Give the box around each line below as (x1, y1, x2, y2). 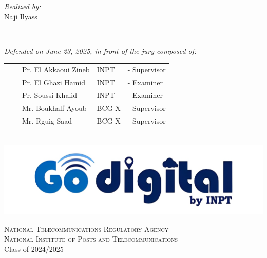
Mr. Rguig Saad (22, 115, 72, 126)
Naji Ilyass (4, 11, 37, 22)
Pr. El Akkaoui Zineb (22, 64, 90, 75)
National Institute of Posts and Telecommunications (4, 233, 178, 244)
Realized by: (4, 1, 41, 11)
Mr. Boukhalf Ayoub (22, 102, 87, 113)
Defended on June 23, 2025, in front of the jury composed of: (4, 45, 197, 56)
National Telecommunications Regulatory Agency (4, 223, 169, 234)
